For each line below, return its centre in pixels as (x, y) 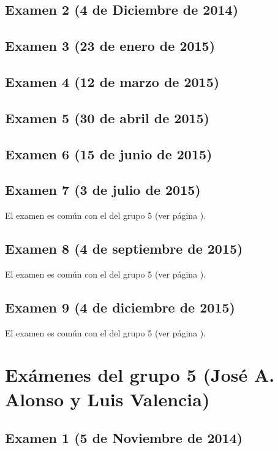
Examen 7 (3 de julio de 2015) (103, 190)
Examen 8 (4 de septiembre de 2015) (124, 248)
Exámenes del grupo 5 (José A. (140, 375)
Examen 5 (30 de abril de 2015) (107, 117)
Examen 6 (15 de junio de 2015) (109, 153)
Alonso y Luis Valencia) (107, 399)
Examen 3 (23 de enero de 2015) (110, 46)
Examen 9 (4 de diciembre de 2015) (120, 307)
